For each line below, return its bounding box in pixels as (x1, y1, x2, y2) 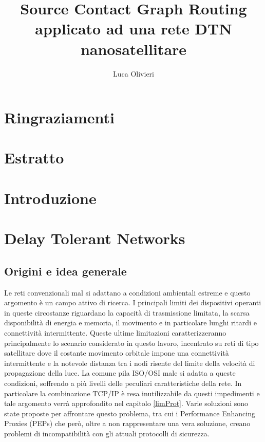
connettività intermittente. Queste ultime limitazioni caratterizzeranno (4, 327, 226, 338)
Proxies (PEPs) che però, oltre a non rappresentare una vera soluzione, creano (4, 418, 251, 429)
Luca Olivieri (113, 68, 154, 79)
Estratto (4, 147, 64, 168)
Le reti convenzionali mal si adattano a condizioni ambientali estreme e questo (4, 287, 251, 298)
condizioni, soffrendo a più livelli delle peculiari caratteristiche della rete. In (4, 377, 242, 388)
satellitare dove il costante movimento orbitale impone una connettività (4, 347, 229, 358)
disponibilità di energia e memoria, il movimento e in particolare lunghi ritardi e (4, 317, 257, 328)
